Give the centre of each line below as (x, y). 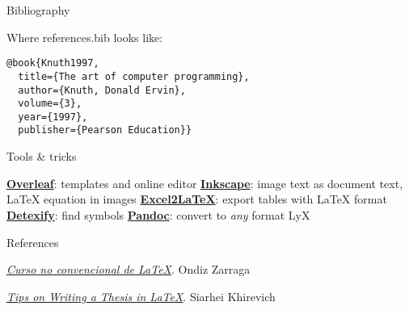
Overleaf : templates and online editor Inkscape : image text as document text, (205, 183)
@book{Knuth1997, (53, 63)
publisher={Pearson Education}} (105, 130)
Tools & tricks (42, 156)
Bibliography (38, 10)
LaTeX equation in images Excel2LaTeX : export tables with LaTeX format (197, 199)
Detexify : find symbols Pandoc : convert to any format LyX (158, 214)
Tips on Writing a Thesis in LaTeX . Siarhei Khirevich (141, 296)
